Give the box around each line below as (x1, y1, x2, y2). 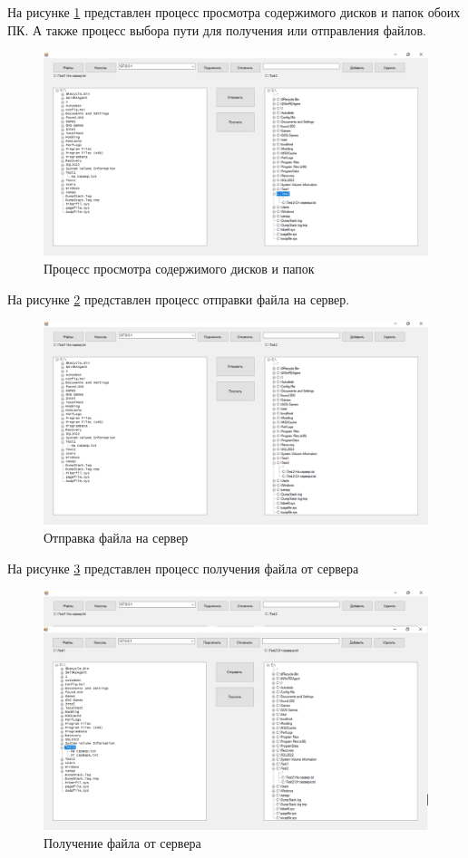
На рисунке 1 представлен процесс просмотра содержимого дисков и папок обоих (7, 3, 461, 21)
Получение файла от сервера (44, 833, 201, 852)
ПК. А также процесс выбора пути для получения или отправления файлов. (7, 20, 426, 39)
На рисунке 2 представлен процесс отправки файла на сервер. (7, 289, 350, 308)
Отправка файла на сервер (44, 528, 189, 547)
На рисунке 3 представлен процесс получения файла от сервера (7, 558, 359, 577)
